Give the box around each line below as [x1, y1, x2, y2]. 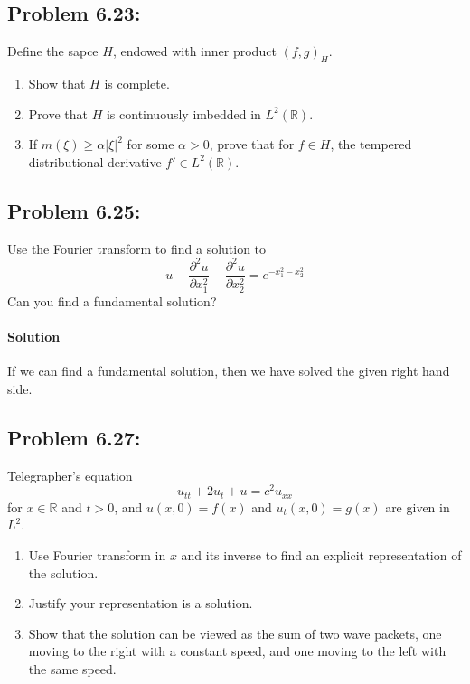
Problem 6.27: [7, 423, 141, 451]
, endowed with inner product [112, 42, 277, 61]
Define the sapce [7, 42, 99, 61]
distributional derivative [28, 152, 162, 171]
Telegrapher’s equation [7, 465, 133, 484]
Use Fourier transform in [28, 545, 166, 564]
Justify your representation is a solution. [28, 594, 253, 613]
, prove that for [209, 135, 295, 154]
